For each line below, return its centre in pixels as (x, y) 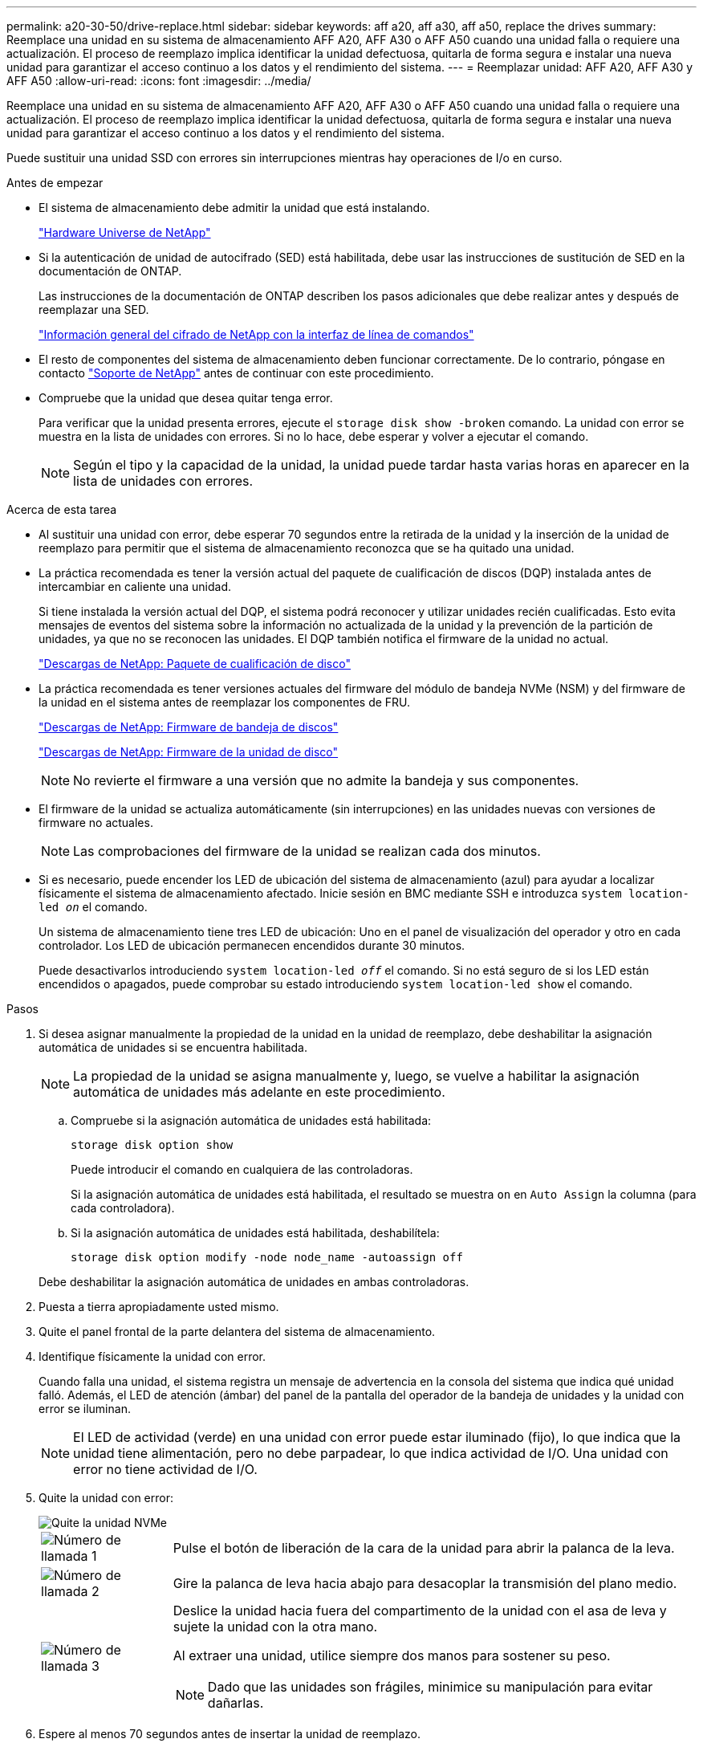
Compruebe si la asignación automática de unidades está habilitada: (251, 1120)
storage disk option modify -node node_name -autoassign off (267, 1257)
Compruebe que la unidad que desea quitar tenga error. (186, 398)
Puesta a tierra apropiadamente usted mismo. (159, 1307)
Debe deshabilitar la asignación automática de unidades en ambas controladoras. (254, 1282)
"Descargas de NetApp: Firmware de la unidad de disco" (189, 752)
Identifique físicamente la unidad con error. (152, 1356)
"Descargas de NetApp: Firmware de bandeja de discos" (189, 727)
